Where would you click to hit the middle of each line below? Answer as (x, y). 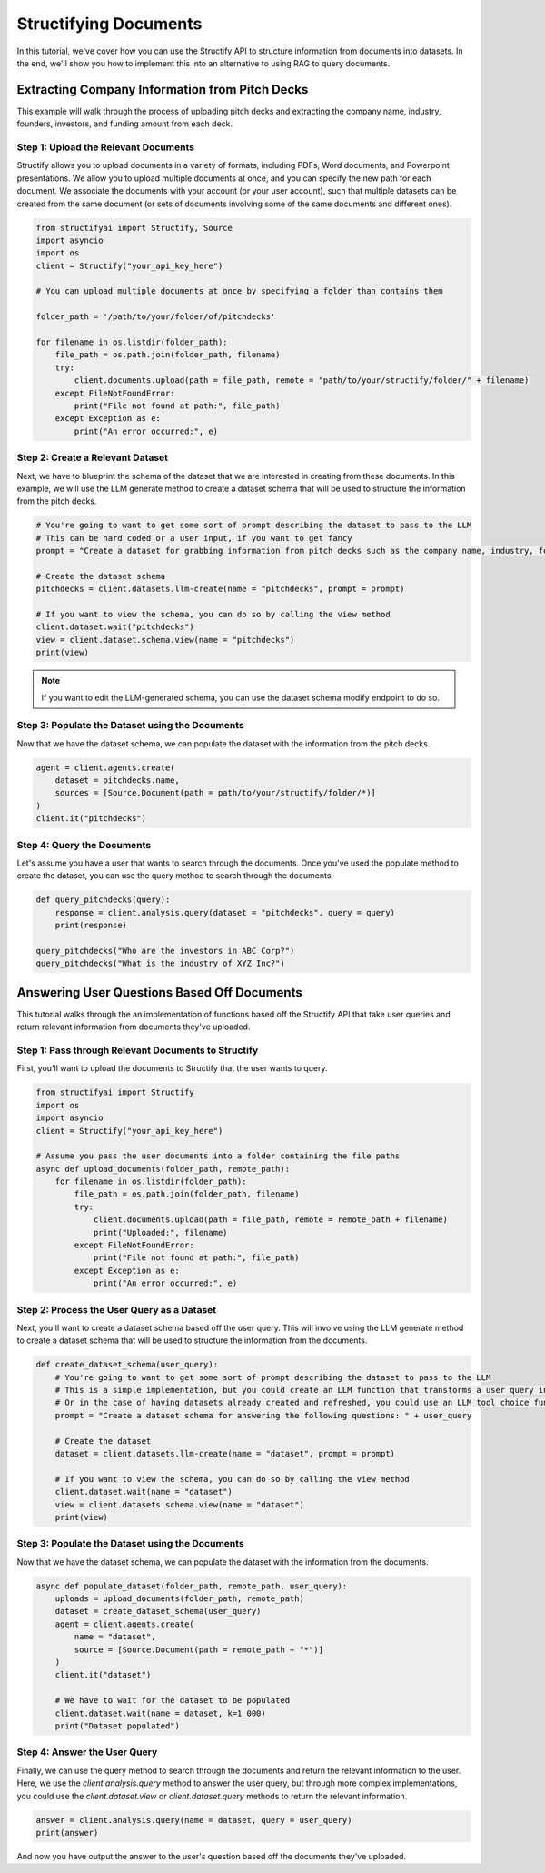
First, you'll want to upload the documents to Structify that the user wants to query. (172, 1068)
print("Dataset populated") (118, 1726)
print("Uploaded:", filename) (160, 1232)
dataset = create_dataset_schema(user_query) (158, 1611)
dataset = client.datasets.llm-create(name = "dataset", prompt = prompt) (225, 1454)
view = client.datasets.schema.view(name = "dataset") (179, 1504)
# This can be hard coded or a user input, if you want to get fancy (194, 538)
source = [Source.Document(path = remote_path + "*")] (199, 1649)
